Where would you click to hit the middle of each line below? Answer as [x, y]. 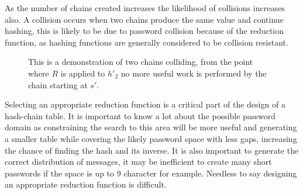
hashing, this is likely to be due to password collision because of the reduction [144, 31]
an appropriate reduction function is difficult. [86, 184]
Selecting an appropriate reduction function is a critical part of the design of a [145, 104]
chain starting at [58, 84]
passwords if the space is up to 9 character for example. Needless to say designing [151, 173]
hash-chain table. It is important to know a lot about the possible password [140, 115]
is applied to [83, 73]
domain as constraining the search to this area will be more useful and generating [151, 127]
